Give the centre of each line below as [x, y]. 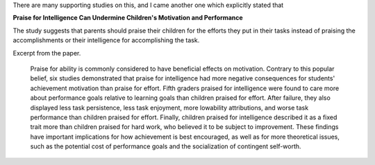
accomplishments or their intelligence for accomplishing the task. [106, 40]
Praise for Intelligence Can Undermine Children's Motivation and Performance [128, 18]
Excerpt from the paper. [47, 53]
